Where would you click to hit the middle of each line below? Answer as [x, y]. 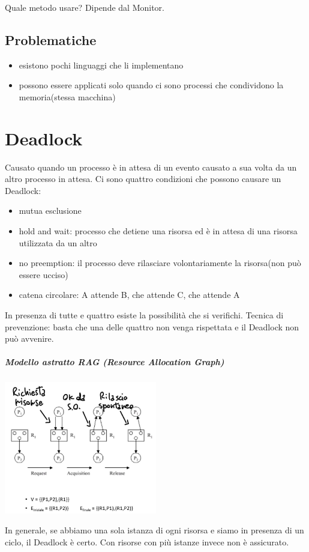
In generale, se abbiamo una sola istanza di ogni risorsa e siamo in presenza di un [154, 530]
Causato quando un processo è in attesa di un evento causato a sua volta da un [151, 167]
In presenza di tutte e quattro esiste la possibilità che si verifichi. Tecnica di [144, 315]
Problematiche [51, 39]
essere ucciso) [43, 274]
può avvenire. [29, 338]
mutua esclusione [50, 211]
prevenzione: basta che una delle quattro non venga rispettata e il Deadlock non [152, 326]
